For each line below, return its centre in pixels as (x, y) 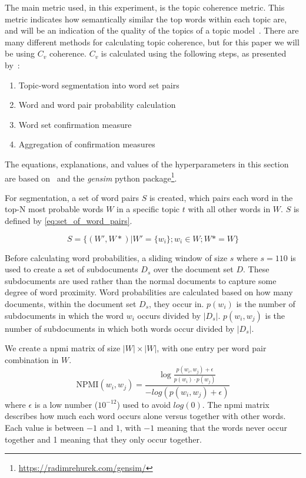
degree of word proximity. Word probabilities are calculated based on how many (149, 292)
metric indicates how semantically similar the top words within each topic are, (146, 19)
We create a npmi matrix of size (63, 348)
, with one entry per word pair (212, 348)
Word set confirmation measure (75, 124)
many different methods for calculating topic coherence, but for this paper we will (152, 42)
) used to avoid (144, 404)
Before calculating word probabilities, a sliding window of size (116, 257)
